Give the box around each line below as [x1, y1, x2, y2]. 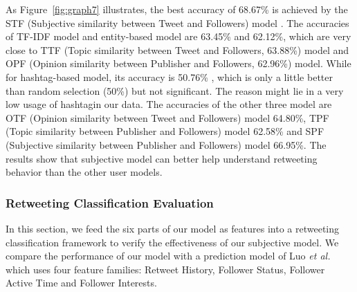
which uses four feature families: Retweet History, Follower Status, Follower [6, 262, 325, 276]
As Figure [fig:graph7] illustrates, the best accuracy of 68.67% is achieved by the [6, 2, 348, 16]
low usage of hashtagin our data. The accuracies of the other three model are [6, 97, 332, 111]
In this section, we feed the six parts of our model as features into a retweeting [6, 221, 340, 235]
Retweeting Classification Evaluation [6, 194, 214, 211]
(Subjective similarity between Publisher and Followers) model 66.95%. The [6, 137, 327, 152]
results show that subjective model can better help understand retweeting [6, 151, 318, 165]
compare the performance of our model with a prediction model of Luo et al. [6, 248, 331, 263]
